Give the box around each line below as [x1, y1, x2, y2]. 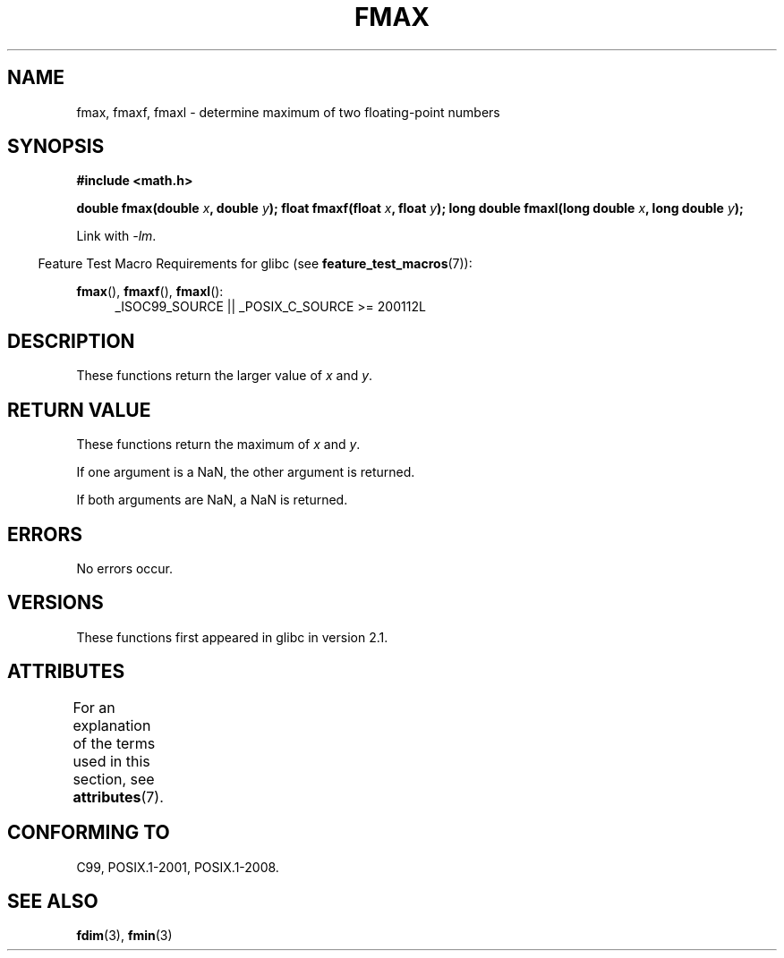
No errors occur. [76, 560, 174, 576]
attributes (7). [72, 787, 164, 806]
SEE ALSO [7, 889, 98, 912]
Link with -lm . [76, 228, 157, 244]
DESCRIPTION [7, 329, 135, 352]
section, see [72, 769, 155, 788]
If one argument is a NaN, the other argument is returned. [76, 464, 415, 480]
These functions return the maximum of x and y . [76, 437, 361, 453]
